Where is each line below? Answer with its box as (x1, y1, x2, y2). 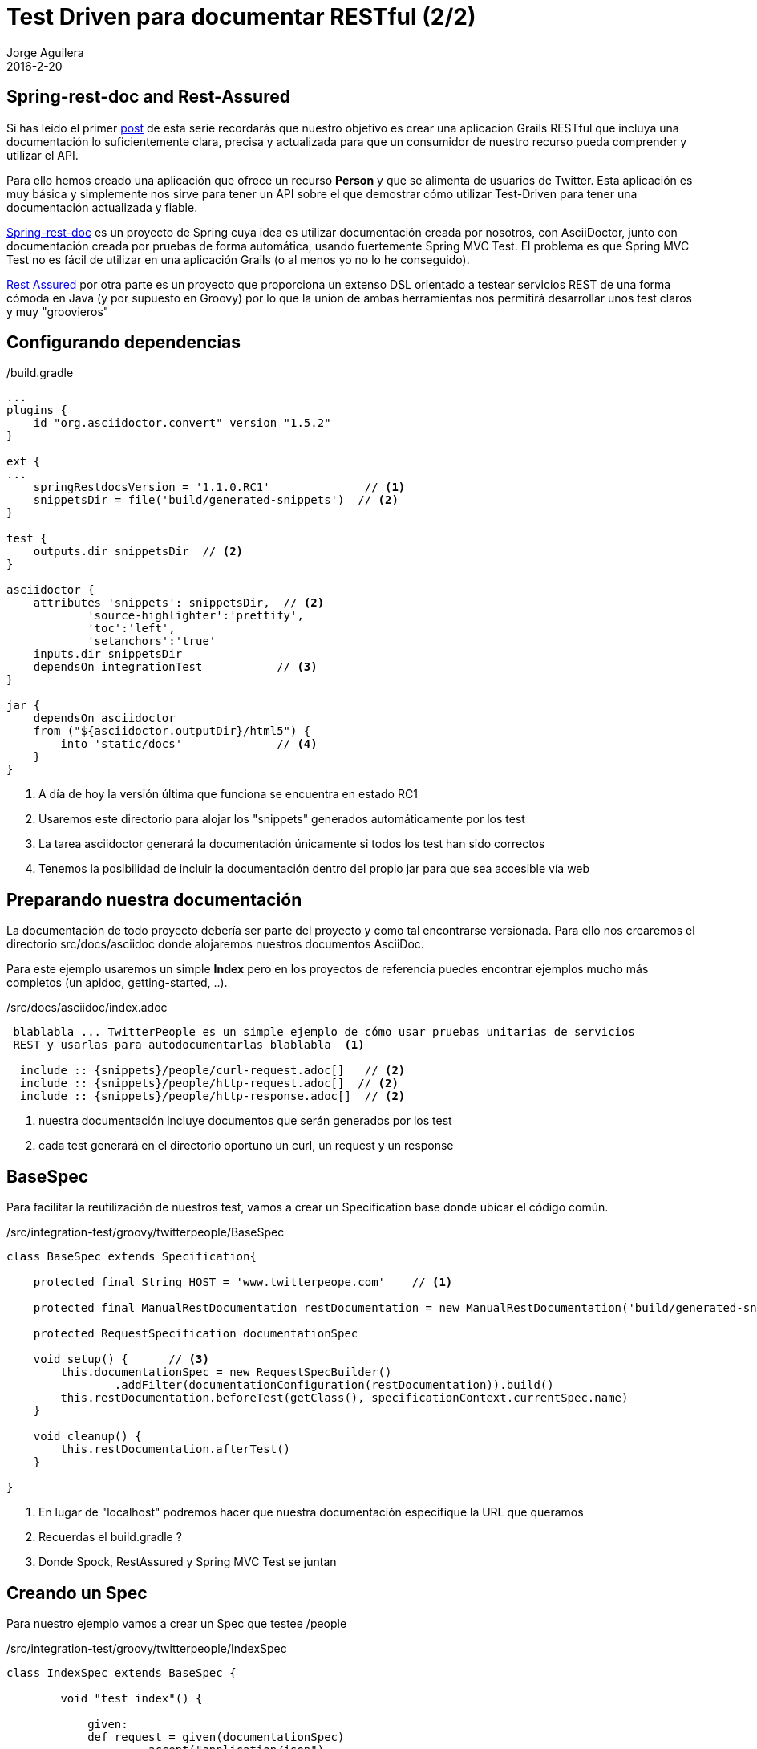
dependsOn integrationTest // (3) (33, 660, 318, 674)
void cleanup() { (33, 1430, 142, 1443)
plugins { (6, 404, 67, 417)
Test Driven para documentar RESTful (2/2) (6, 3, 476, 30)
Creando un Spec (6, 1582, 148, 1603)
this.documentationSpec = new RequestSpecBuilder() (60, 1366, 392, 1379)
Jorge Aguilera (6, 45, 84, 59)
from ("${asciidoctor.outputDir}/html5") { (33, 724, 311, 738)
